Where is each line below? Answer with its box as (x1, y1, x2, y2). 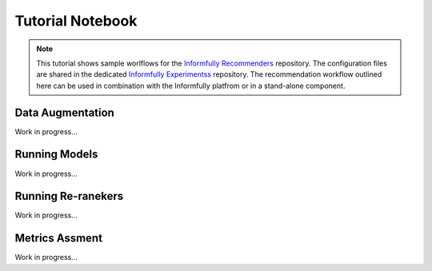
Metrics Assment (14, 232, 103, 245)
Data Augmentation (14, 106, 115, 119)
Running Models (14, 148, 98, 161)
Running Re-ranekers (14, 189, 124, 203)
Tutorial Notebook (14, 12, 138, 30)
